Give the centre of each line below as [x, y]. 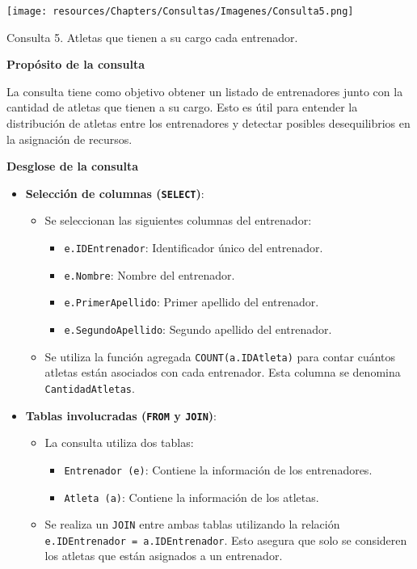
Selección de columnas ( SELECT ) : [115, 193]
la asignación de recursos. [69, 139]
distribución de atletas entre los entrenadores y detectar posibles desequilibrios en [208, 123]
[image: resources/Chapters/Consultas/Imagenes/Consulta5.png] [180, 11]
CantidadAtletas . [90, 388]
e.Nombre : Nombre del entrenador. [150, 274]
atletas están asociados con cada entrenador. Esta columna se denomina [223, 372]
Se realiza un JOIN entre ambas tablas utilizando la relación [192, 524]
